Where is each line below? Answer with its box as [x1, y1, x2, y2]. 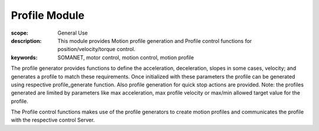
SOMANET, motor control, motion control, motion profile [57, 53, 194, 61]
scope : [11, 29, 29, 36]
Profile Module [11, 9, 85, 22]
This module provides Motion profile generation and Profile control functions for [57, 37, 252, 44]
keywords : [11, 53, 38, 61]
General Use [57, 29, 88, 36]
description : [11, 37, 42, 44]
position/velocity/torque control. [57, 46, 136, 53]
